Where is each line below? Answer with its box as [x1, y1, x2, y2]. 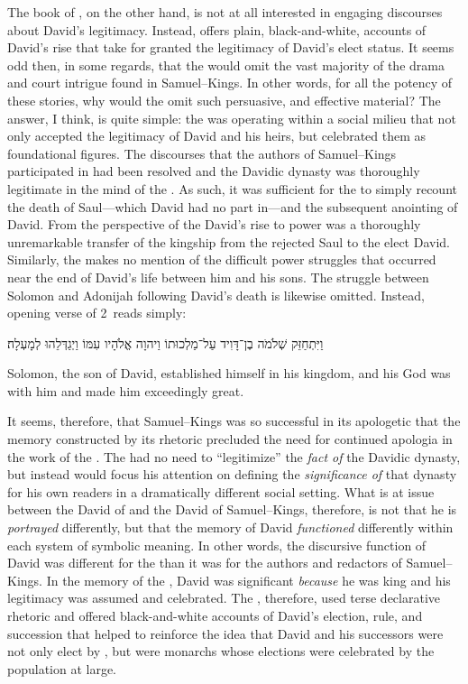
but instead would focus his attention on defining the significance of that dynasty [7, 465, 457, 484]
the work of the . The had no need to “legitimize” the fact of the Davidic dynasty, [7, 447, 461, 466]
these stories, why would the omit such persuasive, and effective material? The [7, 90, 441, 109]
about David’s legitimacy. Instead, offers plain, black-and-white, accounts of [7, 20, 427, 39]
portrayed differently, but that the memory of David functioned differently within [7, 518, 454, 537]
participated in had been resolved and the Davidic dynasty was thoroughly [7, 162, 420, 180]
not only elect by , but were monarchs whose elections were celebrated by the [7, 642, 435, 661]
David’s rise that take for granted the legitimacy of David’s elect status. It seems [7, 38, 454, 57]
